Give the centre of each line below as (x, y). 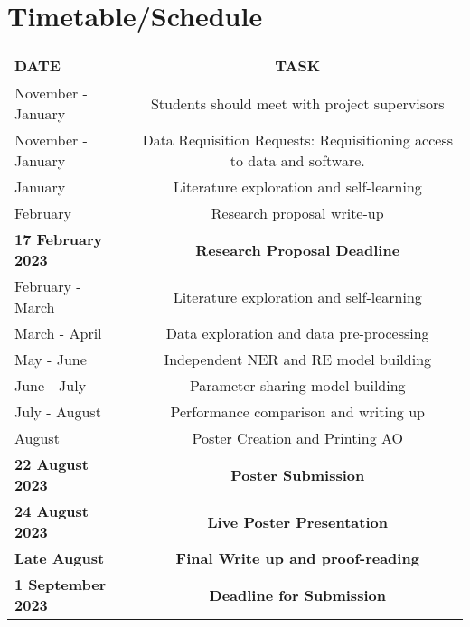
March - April (58, 333)
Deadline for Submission (297, 594)
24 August (52, 511)
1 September (61, 585)
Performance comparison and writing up (297, 412)
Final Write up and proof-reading (297, 558)
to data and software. (297, 161)
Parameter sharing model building (297, 386)
